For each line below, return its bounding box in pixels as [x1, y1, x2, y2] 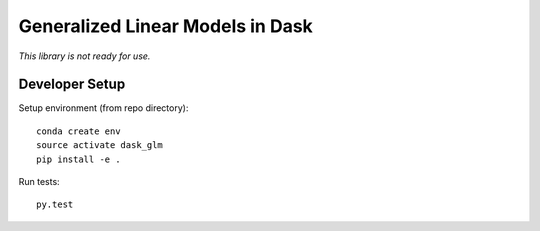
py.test [36, 199, 74, 210]
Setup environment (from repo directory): [18, 102, 189, 114]
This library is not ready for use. [18, 50, 151, 62]
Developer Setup [18, 76, 126, 93]
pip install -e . [36, 153, 121, 165]
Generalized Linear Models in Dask [18, 15, 314, 37]
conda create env [36, 125, 121, 137]
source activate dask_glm [36, 140, 164, 151]
